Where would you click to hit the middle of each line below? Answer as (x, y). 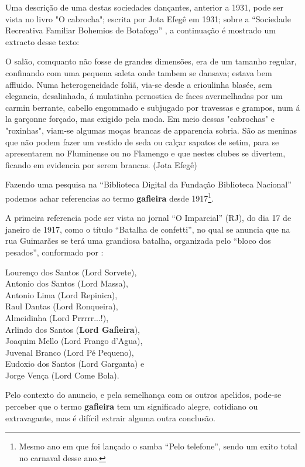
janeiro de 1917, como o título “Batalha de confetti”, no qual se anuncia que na (148, 229)
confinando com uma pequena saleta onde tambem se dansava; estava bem (139, 72)
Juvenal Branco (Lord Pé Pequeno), (70, 352)
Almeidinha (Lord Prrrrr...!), (57, 317)
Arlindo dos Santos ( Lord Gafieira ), (73, 329)
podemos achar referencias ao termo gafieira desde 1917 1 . (110, 197)
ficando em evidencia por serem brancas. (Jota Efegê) (101, 164)
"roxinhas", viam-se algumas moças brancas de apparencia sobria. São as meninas (151, 130)
